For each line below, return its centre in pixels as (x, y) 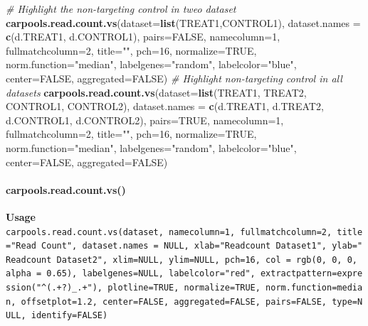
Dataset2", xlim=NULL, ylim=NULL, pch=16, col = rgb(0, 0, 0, (207, 260)
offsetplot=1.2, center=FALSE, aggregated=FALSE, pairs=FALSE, (174, 301)
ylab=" (347, 246)
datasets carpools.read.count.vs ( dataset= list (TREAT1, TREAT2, (156, 92)
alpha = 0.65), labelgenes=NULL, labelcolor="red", (131, 274)
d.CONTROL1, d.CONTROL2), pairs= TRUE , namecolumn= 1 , (145, 120)
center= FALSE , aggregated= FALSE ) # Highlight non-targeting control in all (174, 78)
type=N (347, 301)
